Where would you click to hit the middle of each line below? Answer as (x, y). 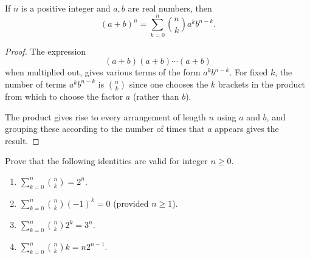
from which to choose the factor (64, 96)
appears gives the (247, 129)
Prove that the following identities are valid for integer (106, 161)
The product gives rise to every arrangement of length (105, 116)
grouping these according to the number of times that (105, 129)
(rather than (156, 96)
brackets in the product (262, 84)
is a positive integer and (66, 8)
